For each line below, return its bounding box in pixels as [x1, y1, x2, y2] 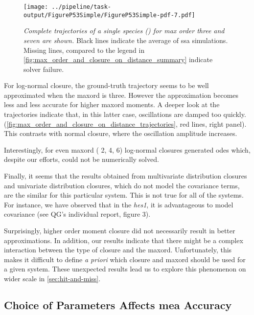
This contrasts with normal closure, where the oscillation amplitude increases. [4, 128, 237, 138]
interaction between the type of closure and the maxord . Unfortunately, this [4, 245, 232, 255]
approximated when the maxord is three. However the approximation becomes [4, 90, 239, 100]
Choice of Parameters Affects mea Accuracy [4, 297, 232, 312]
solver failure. [23, 64, 64, 74]
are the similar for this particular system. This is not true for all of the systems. [4, 190, 244, 200]
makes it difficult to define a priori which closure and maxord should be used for [4, 254, 246, 264]
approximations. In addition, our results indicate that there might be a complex [4, 235, 243, 245]
